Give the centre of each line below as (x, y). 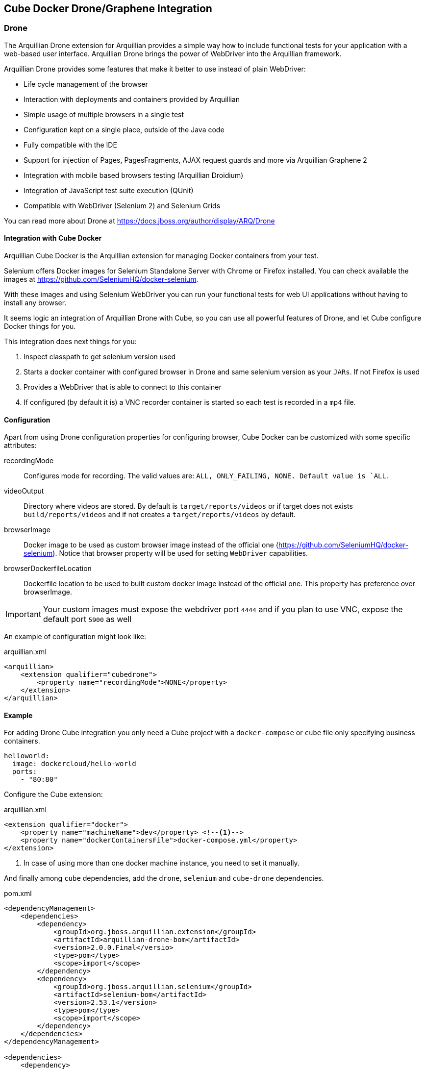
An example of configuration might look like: (75, 637)
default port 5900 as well (87, 619)
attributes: (20, 446)
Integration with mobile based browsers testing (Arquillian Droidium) (134, 175)
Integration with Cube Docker (53, 238)
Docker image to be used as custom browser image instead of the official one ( (151, 545)
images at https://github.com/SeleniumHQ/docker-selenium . (101, 279)
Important (23, 614)
